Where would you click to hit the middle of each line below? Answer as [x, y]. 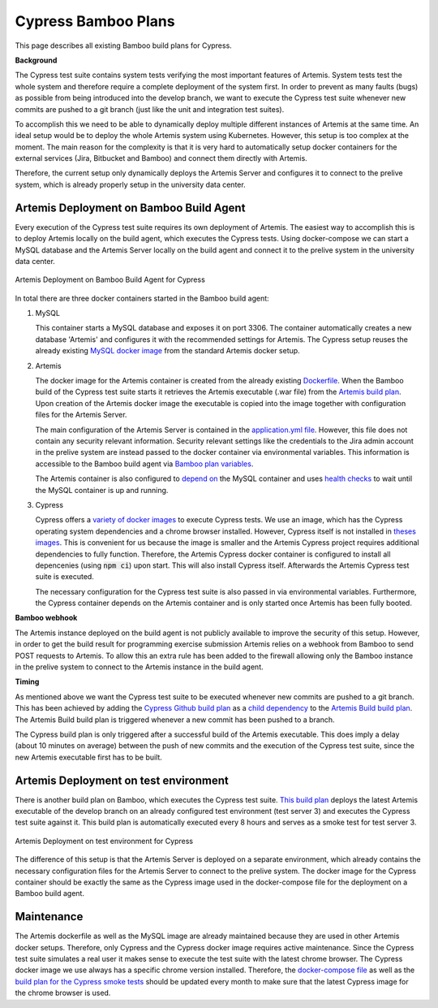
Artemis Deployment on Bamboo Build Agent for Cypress [110, 279]
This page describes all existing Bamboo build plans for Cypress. [124, 45]
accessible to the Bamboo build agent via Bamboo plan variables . [144, 464]
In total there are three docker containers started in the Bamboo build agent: [142, 298]
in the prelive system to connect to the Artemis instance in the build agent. [139, 667]
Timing [27, 681]
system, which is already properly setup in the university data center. [131, 184]
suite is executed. [65, 577]
